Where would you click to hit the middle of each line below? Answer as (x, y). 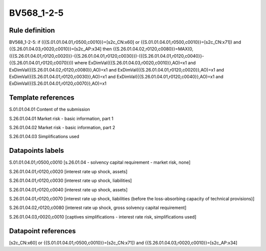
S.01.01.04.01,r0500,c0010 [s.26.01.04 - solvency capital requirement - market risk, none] (100, 162)
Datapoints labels (36, 151)
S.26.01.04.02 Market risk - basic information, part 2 (62, 128)
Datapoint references (43, 231)
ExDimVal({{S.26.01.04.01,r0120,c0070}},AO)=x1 (58, 83)
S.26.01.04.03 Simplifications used (44, 137)
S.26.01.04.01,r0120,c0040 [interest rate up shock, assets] (68, 189)
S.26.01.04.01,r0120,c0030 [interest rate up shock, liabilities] (70, 180)
